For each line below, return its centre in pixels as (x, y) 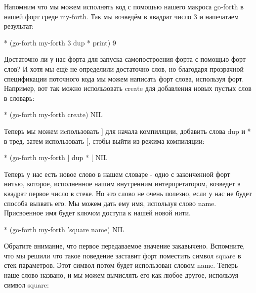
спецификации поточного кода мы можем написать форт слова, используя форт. (124, 78)
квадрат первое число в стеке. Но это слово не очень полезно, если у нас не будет (128, 193)
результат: (19, 26)
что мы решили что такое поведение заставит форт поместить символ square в (123, 255)
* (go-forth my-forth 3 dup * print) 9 (60, 42)
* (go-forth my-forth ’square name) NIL (64, 229)
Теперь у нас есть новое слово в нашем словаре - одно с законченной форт (117, 174)
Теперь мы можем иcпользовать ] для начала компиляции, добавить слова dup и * (128, 131)
